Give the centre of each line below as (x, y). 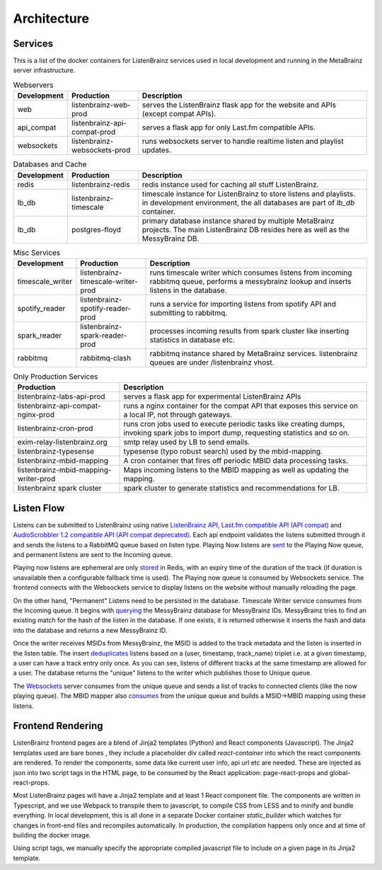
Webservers (33, 85)
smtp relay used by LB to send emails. (187, 442)
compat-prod (94, 132)
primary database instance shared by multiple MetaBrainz (238, 221)
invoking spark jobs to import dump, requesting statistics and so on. (237, 433)
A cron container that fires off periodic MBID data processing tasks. (236, 461)
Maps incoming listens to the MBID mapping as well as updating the (236, 470)
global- (340, 772)
